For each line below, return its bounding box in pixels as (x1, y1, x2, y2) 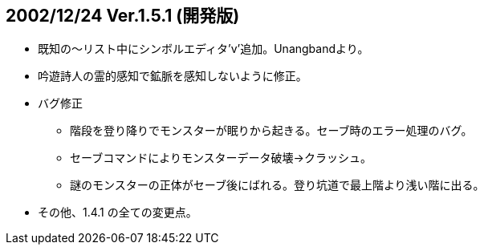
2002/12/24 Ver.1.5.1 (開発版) (6, 6, 240, 26)
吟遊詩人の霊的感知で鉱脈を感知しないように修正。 (38, 69, 307, 83)
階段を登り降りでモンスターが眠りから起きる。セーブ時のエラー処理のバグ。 (70, 123, 473, 138)
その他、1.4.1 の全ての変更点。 (38, 205, 197, 220)
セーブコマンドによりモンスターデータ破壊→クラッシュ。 (70, 151, 372, 165)
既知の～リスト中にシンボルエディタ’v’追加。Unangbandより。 (38, 42, 369, 56)
